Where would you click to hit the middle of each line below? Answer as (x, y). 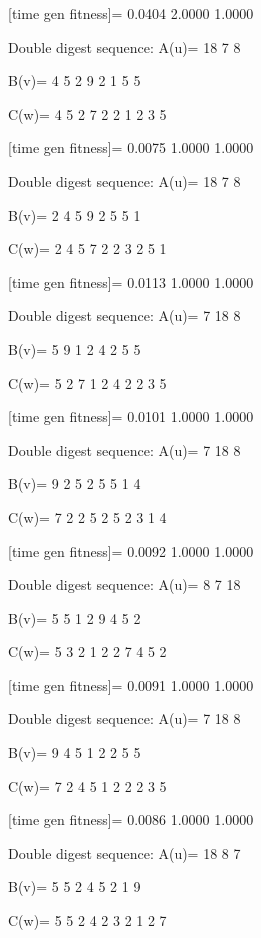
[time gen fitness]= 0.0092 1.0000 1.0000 (131, 550)
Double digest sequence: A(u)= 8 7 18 (124, 584)
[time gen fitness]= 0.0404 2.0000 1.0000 (131, 13)
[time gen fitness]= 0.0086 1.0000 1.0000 (131, 819)
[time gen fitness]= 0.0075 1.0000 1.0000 (131, 147)
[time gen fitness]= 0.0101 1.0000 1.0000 (131, 416)
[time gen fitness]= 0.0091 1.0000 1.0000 (131, 684)
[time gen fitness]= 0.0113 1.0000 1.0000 (131, 281)
